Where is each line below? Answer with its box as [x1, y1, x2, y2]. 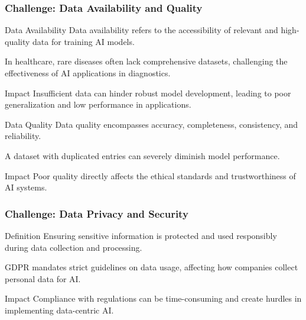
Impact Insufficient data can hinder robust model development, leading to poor [5, 86, 291, 99]
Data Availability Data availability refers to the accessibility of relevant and [5, 24, 278, 36]
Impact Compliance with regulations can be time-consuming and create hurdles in [5, 292, 302, 305]
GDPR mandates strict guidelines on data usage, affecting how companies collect [5, 261, 298, 273]
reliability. [5, 130, 41, 142]
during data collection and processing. [5, 241, 142, 253]
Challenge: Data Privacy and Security [5, 206, 188, 221]
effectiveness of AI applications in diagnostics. [5, 67, 171, 79]
